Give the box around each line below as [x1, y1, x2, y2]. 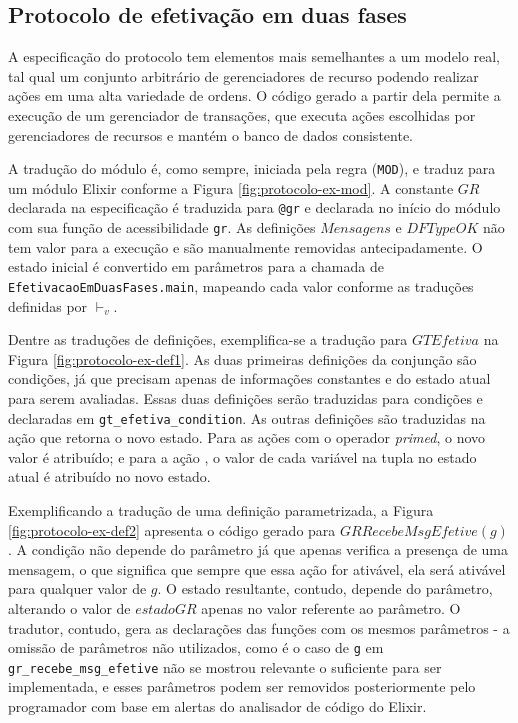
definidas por [8, 295, 88, 316]
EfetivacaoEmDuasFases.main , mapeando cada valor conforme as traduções [8, 275, 474, 296]
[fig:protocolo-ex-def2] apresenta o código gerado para [8, 519, 336, 540]
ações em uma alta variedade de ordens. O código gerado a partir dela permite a [8, 85, 501, 106]
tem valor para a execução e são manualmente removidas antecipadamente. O [8, 236, 483, 257]
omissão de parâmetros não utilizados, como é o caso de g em [8, 637, 384, 658]
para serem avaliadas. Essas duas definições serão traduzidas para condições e [8, 387, 483, 408]
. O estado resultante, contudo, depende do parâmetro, [157, 578, 493, 599]
